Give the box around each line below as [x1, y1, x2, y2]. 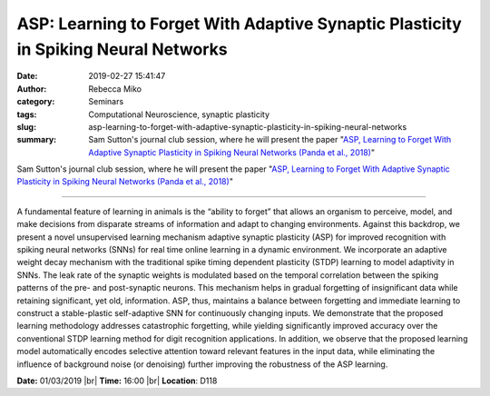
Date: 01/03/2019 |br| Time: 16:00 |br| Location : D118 [16, 375, 218, 386]
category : [16, 96, 55, 107]
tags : [16, 109, 37, 120]
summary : [16, 134, 57, 145]
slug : [16, 121, 36, 132]
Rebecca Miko [88, 83, 142, 94]
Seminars [88, 96, 124, 107]
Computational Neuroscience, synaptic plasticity [88, 109, 269, 120]
